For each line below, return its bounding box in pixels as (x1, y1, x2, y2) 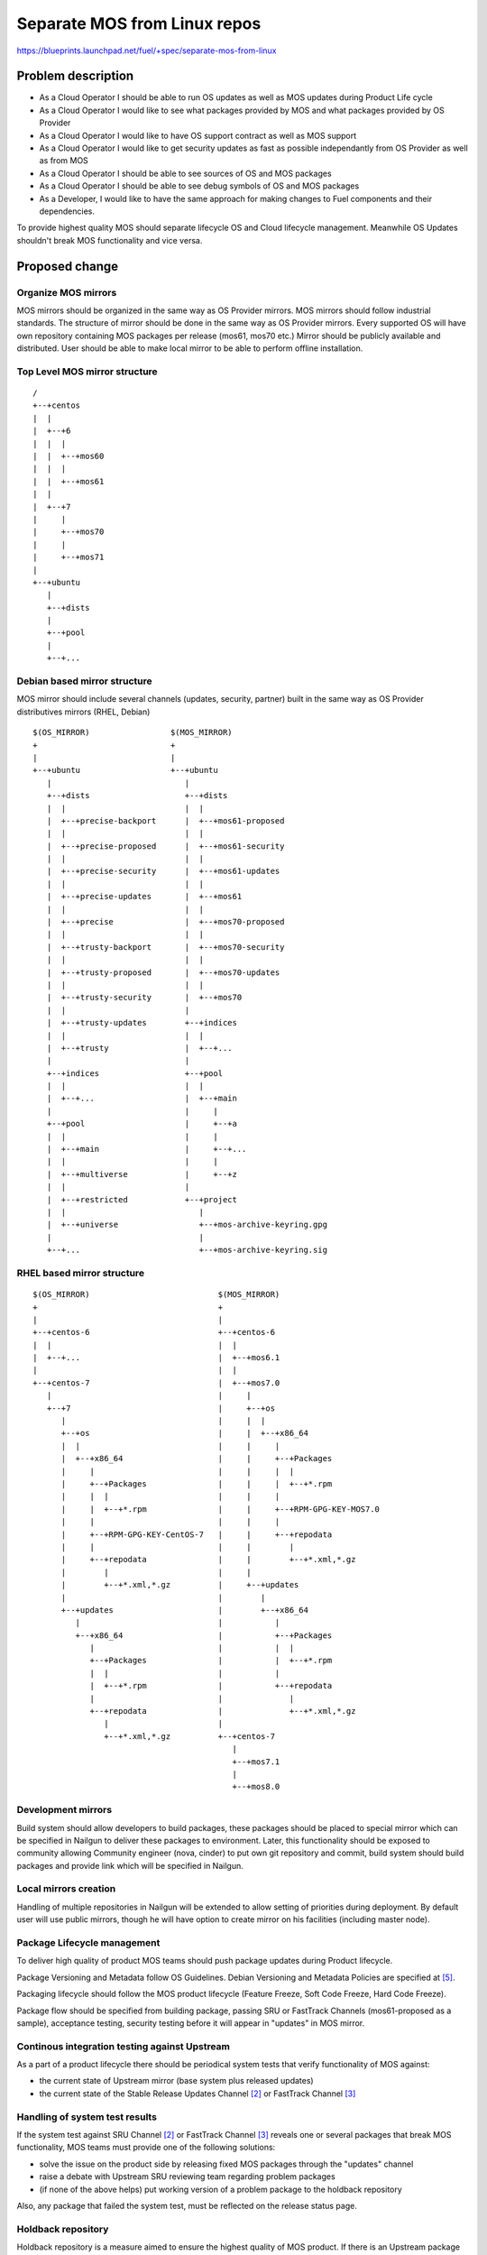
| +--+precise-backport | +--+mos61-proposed (46, 815, 285, 825)
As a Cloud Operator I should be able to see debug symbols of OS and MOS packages (39, 180, 360, 191)
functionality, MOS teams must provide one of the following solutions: (16, 2142, 276, 2153)
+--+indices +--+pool (46, 1068, 224, 1078)
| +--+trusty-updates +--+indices (46, 1017, 238, 1028)
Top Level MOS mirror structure (16, 365, 158, 378)
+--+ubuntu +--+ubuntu (32, 765, 218, 776)
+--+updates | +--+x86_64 (60, 1605, 308, 1615)
